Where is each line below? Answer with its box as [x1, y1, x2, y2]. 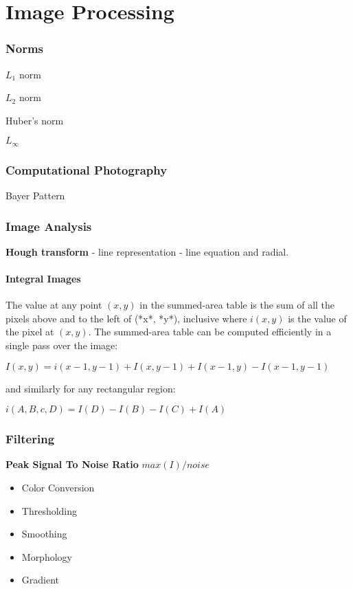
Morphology [21, 549, 72, 564]
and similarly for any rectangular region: [5, 381, 176, 395]
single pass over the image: [5, 338, 118, 353]
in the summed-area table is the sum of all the [139, 298, 335, 312]
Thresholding [21, 503, 78, 518]
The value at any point [5, 298, 102, 312]
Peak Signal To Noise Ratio [5, 457, 139, 471]
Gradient [21, 573, 60, 587]
